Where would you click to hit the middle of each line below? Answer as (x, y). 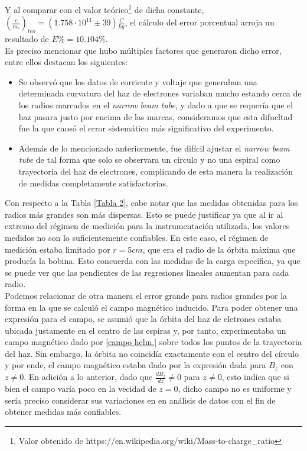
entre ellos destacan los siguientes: (66, 62)
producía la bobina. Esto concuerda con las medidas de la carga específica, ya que (153, 261)
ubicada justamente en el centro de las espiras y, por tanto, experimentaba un (146, 330)
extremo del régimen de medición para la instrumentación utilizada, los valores (147, 226)
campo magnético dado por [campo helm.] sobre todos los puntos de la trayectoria (153, 342)
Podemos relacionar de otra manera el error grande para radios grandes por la (146, 295)
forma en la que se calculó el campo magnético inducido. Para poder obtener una (151, 307)
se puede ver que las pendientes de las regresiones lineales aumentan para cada (147, 272)
